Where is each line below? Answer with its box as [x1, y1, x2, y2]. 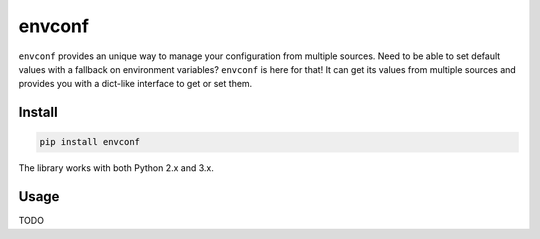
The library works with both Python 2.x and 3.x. [18, 162, 215, 174]
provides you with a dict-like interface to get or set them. [18, 78, 253, 90]
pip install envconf [39, 136, 140, 148]
